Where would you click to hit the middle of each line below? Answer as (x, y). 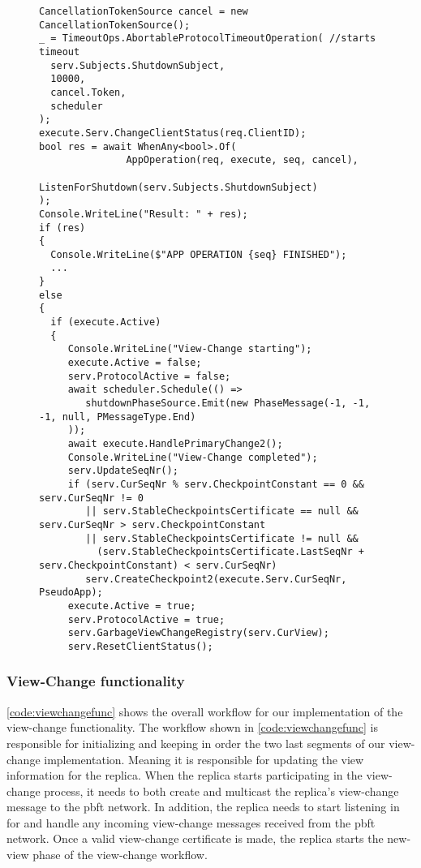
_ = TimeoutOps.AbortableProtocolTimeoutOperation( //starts (208, 39)
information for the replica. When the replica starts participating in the (185, 775)
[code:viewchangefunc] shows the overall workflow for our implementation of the (205, 711)
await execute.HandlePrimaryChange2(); (175, 444)
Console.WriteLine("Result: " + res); (144, 214)
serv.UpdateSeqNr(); (123, 471)
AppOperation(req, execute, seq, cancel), (242, 160)
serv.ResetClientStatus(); (140, 646)
